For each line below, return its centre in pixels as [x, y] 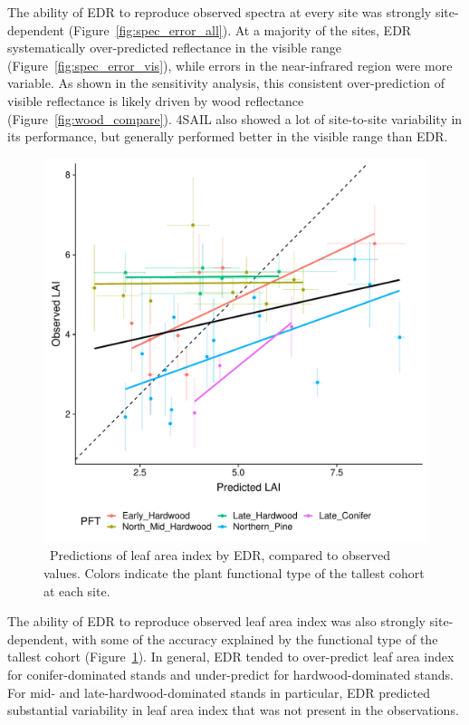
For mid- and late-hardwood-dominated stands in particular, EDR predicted [219, 692]
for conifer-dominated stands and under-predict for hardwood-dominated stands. [230, 674]
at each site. [77, 590]
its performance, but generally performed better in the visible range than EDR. [228, 136]
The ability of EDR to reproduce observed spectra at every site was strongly [220, 12]
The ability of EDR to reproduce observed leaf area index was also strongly [216, 621]
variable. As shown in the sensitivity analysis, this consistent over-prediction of [226, 83]
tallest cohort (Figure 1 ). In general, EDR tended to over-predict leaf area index [231, 657]
